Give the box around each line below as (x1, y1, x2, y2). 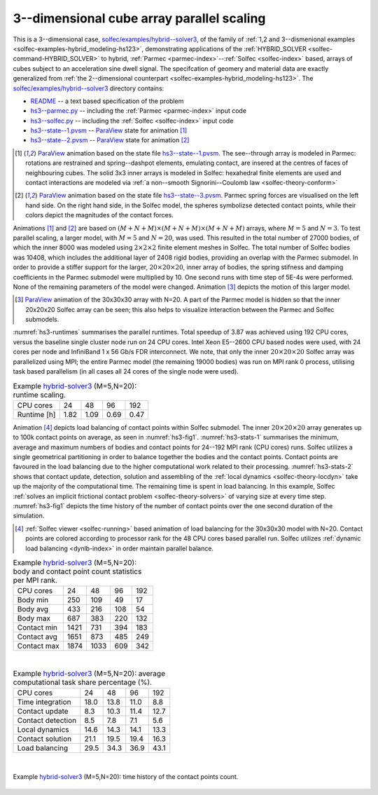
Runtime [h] (17, 409, 56, 419)
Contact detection (17, 716, 77, 726)
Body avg (17, 604, 49, 614)
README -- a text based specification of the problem (30, 97, 184, 105)
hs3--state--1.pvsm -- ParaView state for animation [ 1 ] (30, 126, 188, 135)
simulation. (13, 512, 45, 520)
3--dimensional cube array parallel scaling (13, 11, 266, 26)
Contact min (17, 623, 57, 632)
